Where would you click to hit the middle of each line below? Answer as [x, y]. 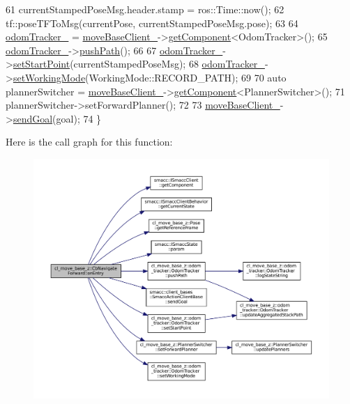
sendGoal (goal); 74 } [57, 118]
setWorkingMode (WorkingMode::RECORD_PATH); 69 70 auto [150, 77]
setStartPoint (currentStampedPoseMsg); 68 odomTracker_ [139, 64]
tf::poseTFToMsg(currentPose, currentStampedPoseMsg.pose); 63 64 [152, 23]
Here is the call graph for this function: [89, 142]
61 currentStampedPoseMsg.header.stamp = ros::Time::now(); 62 [145, 9]
